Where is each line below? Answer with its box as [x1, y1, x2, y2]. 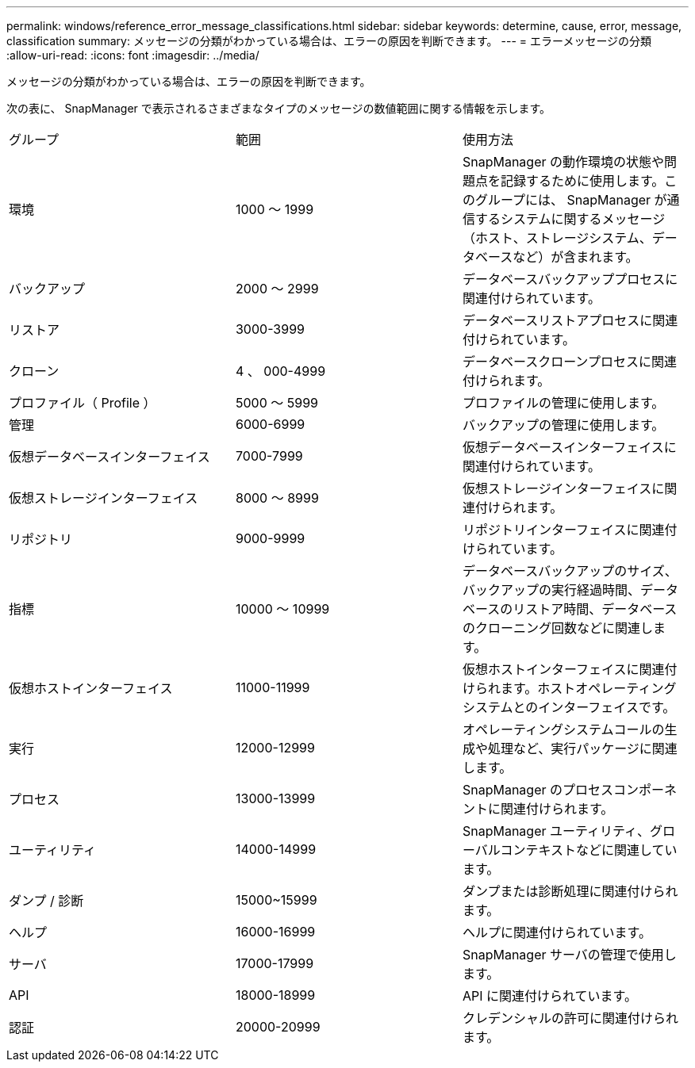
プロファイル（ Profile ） [9, 395, 156, 411]
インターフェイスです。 [538, 699, 676, 715]
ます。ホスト [500, 680, 576, 696]
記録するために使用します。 [500, 173, 665, 189]
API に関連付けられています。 [462, 988, 637, 1004]
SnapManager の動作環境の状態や [462, 154, 665, 170]
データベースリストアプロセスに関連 [462, 312, 678, 328]
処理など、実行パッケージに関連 [487, 741, 678, 756]
